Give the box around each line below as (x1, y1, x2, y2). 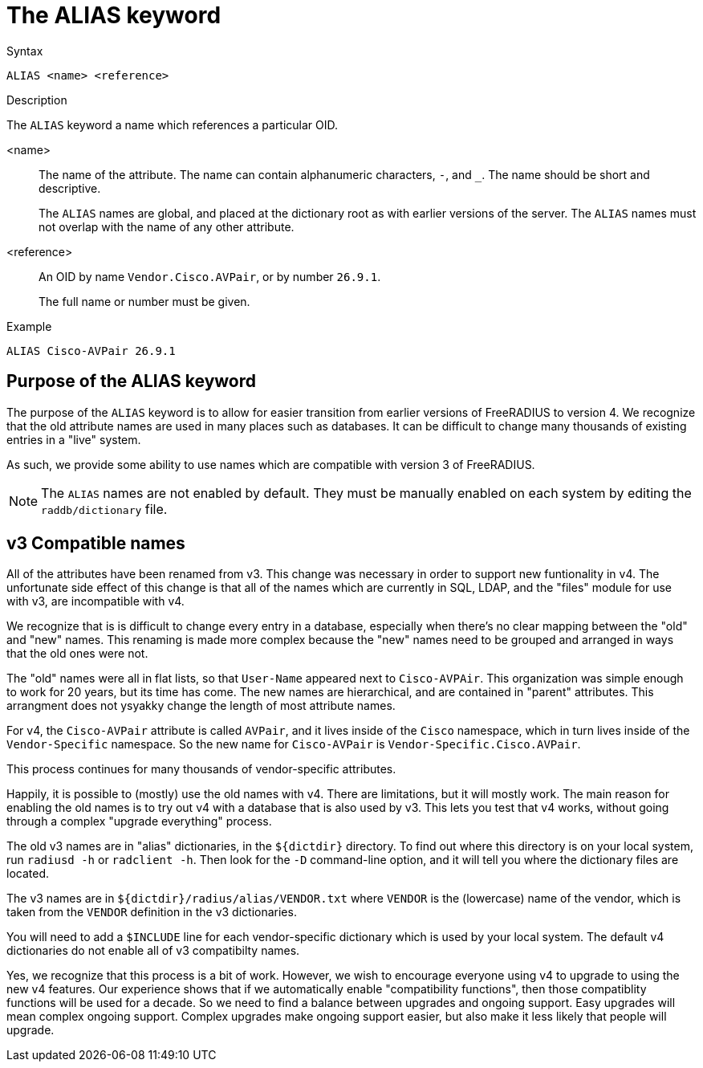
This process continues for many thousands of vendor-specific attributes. (6, 762, 396, 777)
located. (6, 866, 49, 881)
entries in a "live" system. (6, 432, 141, 446)
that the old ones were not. (6, 646, 148, 661)
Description (6, 92, 67, 107)
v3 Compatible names (6, 533, 185, 554)
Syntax (6, 43, 43, 58)
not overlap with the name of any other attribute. (39, 219, 295, 234)
